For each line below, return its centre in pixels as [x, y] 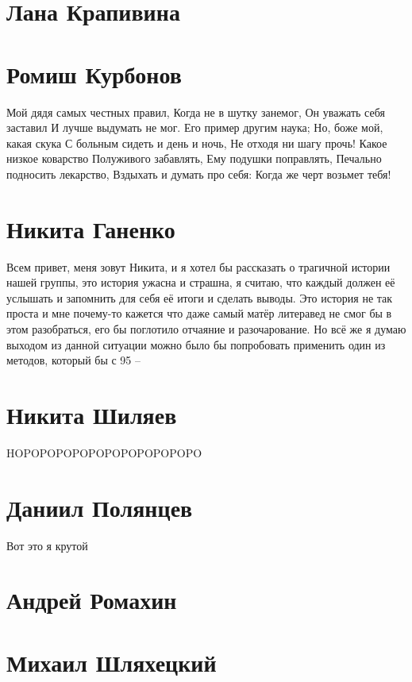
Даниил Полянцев [100, 507]
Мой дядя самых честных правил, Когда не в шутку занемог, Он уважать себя [196, 112]
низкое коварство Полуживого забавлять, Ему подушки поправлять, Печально [194, 158]
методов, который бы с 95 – [74, 360]
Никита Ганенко [91, 228]
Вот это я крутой [47, 545]
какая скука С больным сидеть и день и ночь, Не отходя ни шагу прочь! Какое [197, 143]
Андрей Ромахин [92, 600]
